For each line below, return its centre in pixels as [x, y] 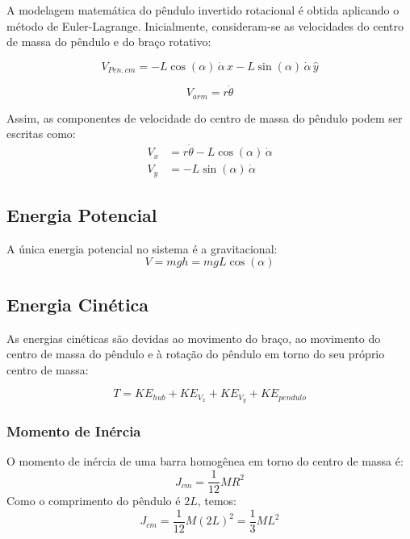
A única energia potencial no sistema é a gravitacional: [142, 248]
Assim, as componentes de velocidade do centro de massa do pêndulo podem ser [205, 117]
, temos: [217, 501]
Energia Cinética [78, 304]
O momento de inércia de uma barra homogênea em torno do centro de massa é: [205, 461]
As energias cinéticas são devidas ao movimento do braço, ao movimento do [194, 338]
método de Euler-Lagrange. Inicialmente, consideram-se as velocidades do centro [205, 25]
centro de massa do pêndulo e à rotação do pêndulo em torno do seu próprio [196, 354]
